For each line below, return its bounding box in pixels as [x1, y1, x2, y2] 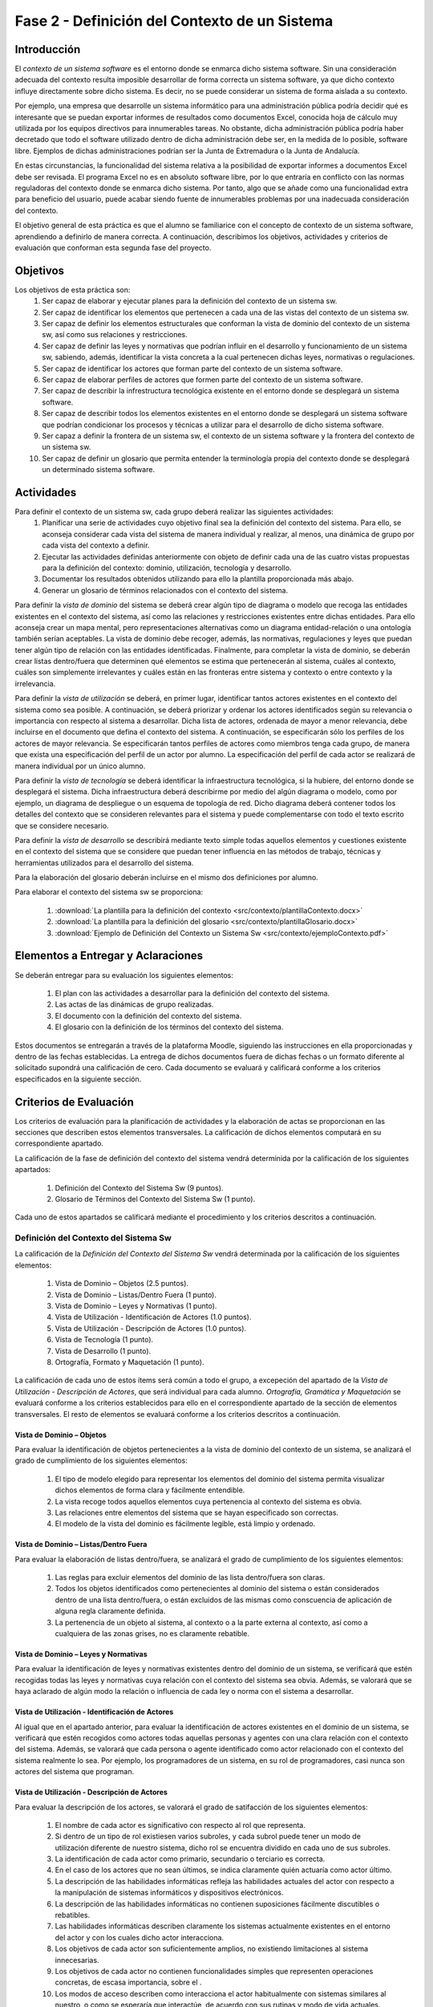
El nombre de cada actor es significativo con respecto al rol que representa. [55, 1820, 306, 1830]
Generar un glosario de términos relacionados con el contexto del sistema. [42, 585, 289, 595]
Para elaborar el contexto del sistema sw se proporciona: [14, 887, 204, 897]
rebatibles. [55, 1911, 91, 1920]
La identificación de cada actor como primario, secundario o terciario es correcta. [55, 1854, 326, 1864]
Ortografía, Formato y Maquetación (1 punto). [55, 1357, 204, 1366]
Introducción [14, 43, 81, 56]
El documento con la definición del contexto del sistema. [55, 1011, 242, 1020]
